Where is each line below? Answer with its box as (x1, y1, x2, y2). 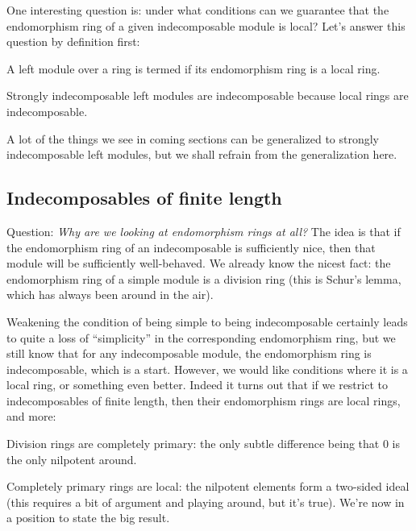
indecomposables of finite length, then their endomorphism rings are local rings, (6, 392, 401, 409)
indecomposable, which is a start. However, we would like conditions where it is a (6, 360, 408, 377)
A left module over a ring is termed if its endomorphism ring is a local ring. (6, 60, 381, 77)
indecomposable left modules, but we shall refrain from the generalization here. (6, 146, 397, 163)
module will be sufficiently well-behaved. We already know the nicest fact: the (6, 255, 391, 272)
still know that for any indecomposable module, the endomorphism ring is (6, 345, 372, 362)
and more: (6, 408, 56, 425)
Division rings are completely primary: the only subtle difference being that (6, 435, 380, 452)
